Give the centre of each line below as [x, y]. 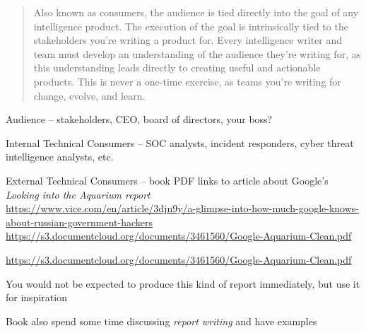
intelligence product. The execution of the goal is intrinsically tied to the [191, 26]
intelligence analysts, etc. [60, 157]
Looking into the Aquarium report [78, 194]
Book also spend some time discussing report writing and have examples [161, 321]
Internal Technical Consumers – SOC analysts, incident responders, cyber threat [180, 142]
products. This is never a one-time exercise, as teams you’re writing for [187, 81]
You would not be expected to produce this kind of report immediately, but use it [183, 283]
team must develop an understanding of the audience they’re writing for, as [197, 53]
